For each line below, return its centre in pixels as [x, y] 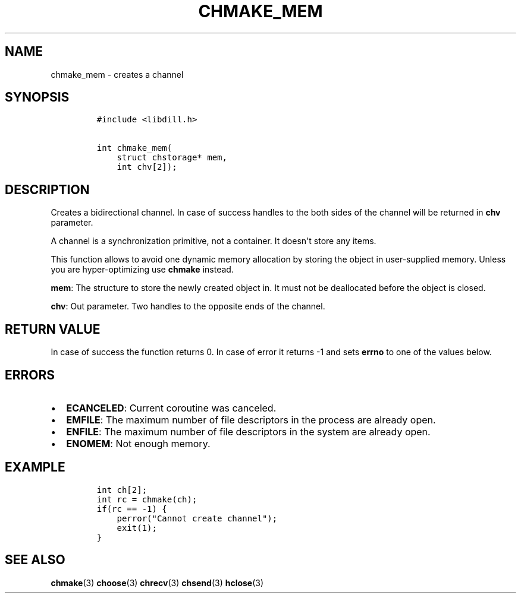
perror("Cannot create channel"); [197, 518]
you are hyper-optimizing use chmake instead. [142, 270]
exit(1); [137, 528]
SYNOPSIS [37, 97]
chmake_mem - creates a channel [117, 74]
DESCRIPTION [47, 189]
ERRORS [30, 375]
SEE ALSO [35, 560]
